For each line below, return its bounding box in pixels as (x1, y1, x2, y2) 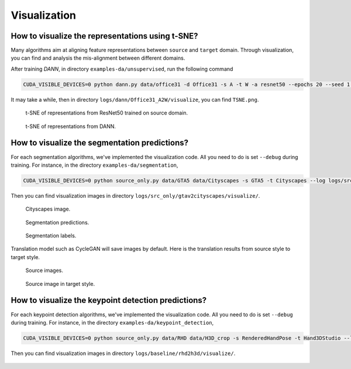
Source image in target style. (25, 280, 95, 287)
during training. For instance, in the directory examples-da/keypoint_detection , (11, 319, 214, 326)
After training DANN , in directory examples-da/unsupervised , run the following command (11, 65, 233, 73)
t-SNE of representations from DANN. (25, 123, 116, 130)
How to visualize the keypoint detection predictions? (11, 295, 207, 305)
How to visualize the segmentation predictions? (11, 138, 189, 148)
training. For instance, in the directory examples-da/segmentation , (11, 161, 178, 168)
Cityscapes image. (25, 205, 71, 213)
